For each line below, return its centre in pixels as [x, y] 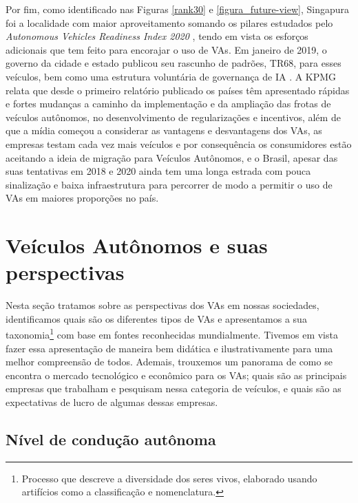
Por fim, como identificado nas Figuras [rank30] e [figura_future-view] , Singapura [178, 9]
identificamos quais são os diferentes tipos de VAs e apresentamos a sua [156, 318]
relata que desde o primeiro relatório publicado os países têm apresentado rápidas [178, 90]
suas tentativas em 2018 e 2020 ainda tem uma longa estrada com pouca [158, 171]
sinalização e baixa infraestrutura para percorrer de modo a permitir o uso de [169, 184]
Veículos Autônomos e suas [137, 245]
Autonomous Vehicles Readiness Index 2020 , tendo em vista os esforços [157, 36]
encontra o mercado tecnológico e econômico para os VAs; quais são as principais [176, 375]
